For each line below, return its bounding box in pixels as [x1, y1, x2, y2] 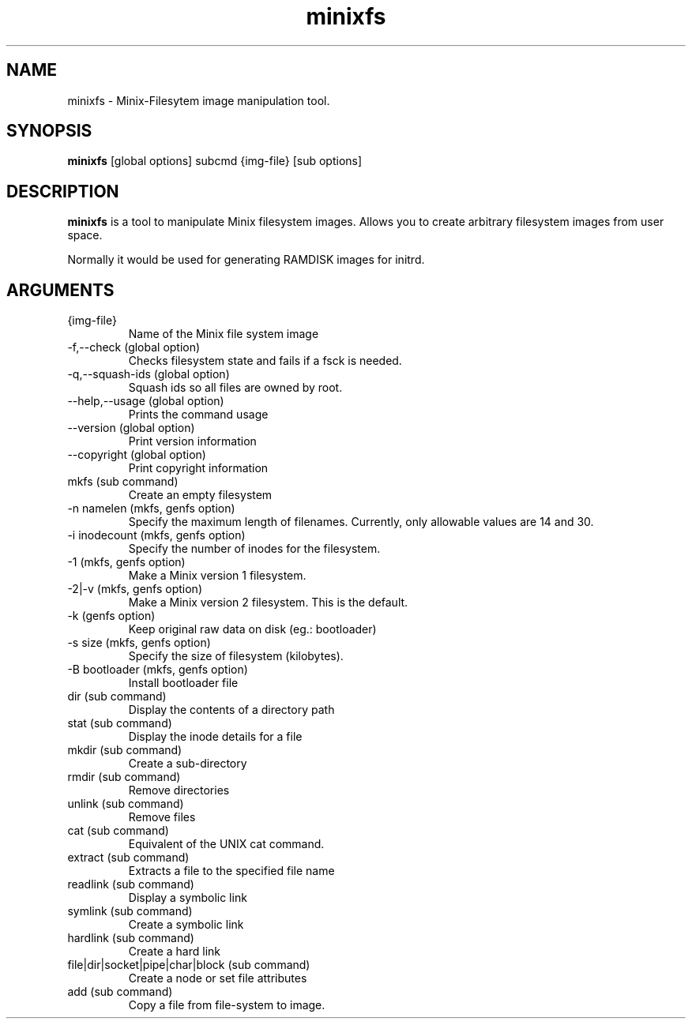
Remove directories [128, 783, 230, 798]
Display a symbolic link [128, 891, 247, 905]
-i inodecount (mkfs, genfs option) [67, 528, 246, 543]
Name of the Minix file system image [128, 327, 319, 341]
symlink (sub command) [67, 904, 193, 918]
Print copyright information [128, 461, 269, 475]
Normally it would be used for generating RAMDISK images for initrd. [67, 253, 425, 267]
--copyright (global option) [67, 448, 206, 462]
